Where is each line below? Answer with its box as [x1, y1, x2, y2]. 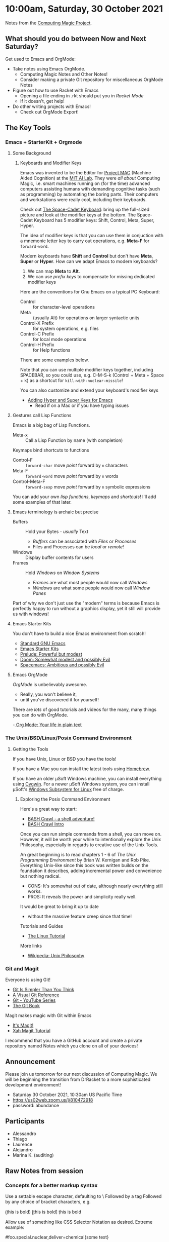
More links [20, 943, 42, 949]
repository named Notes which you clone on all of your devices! [5, 1043, 138, 1049]
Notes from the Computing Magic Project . [5, 20, 92, 26]
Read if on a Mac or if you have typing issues [35, 402, 129, 408]
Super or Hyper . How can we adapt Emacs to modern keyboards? [20, 258, 158, 265]
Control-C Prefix [20, 331, 54, 337]
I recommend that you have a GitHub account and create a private [5, 1037, 143, 1044]
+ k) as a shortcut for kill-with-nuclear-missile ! [20, 378, 123, 384]
